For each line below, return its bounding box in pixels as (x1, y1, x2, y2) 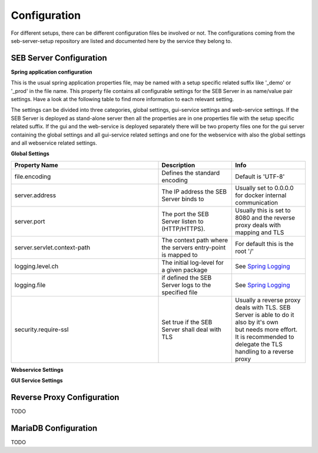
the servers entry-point (161, 243, 226, 251)
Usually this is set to (234, 206, 291, 214)
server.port (14, 217, 45, 225)
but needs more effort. (234, 325, 297, 334)
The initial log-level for (161, 258, 224, 267)
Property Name (14, 161, 58, 169)
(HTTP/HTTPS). (161, 224, 206, 232)
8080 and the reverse (234, 214, 296, 222)
